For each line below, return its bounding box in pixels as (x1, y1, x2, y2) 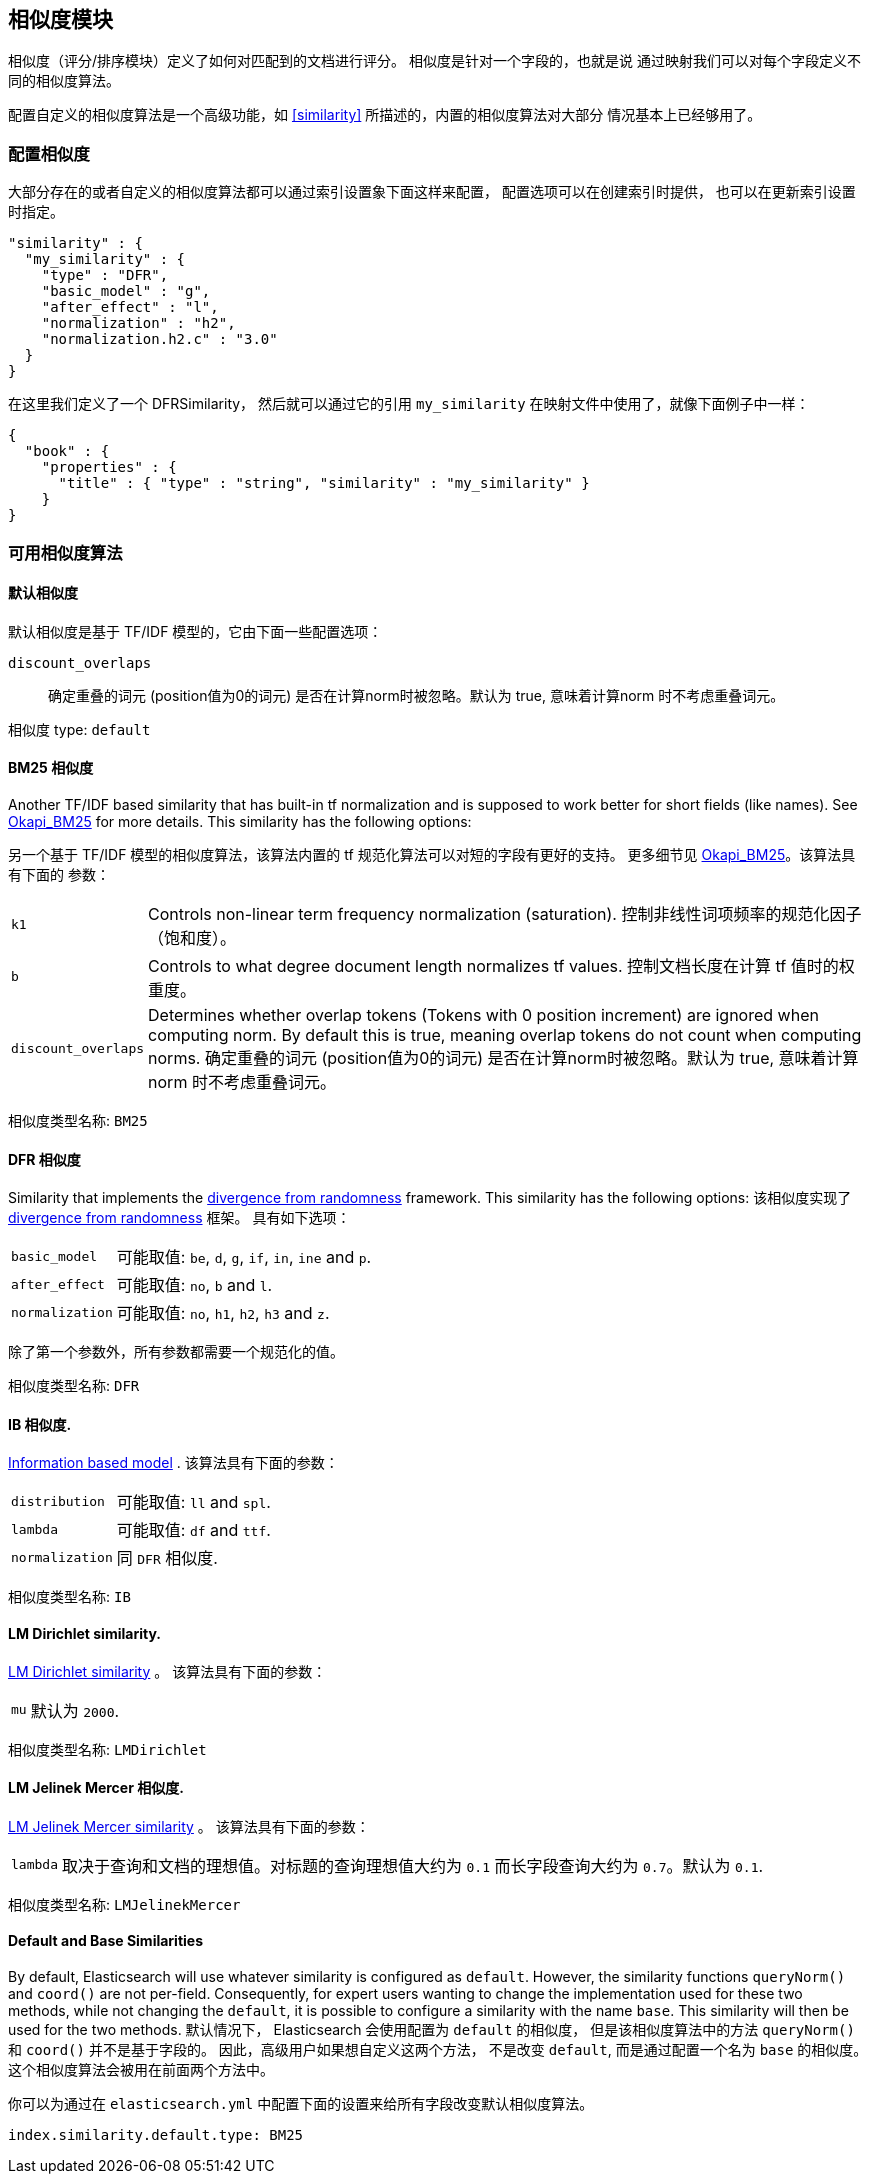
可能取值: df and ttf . (116, 1520, 271, 1541)
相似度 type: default (8, 720, 151, 738)
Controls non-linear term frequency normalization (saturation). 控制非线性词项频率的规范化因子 (148, 903, 862, 924)
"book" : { (24, 443, 110, 460)
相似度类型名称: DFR (8, 1377, 140, 1395)
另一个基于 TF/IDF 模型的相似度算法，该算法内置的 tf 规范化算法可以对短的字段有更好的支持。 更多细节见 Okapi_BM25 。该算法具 (8, 845, 856, 863)
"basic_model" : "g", (41, 283, 211, 300)
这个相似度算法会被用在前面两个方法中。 (8, 2061, 274, 2079)
